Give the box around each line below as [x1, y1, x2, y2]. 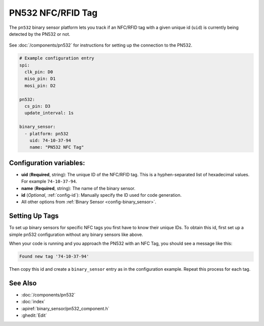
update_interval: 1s [24, 110, 74, 116]
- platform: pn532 [24, 131, 68, 137]
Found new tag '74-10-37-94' [19, 254, 89, 259]
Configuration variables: [9, 159, 86, 167]
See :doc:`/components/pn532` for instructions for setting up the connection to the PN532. [9, 42, 193, 48]
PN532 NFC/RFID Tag [9, 7, 98, 18]
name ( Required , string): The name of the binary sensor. [21, 185, 135, 191]
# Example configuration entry [19, 55, 95, 61]
